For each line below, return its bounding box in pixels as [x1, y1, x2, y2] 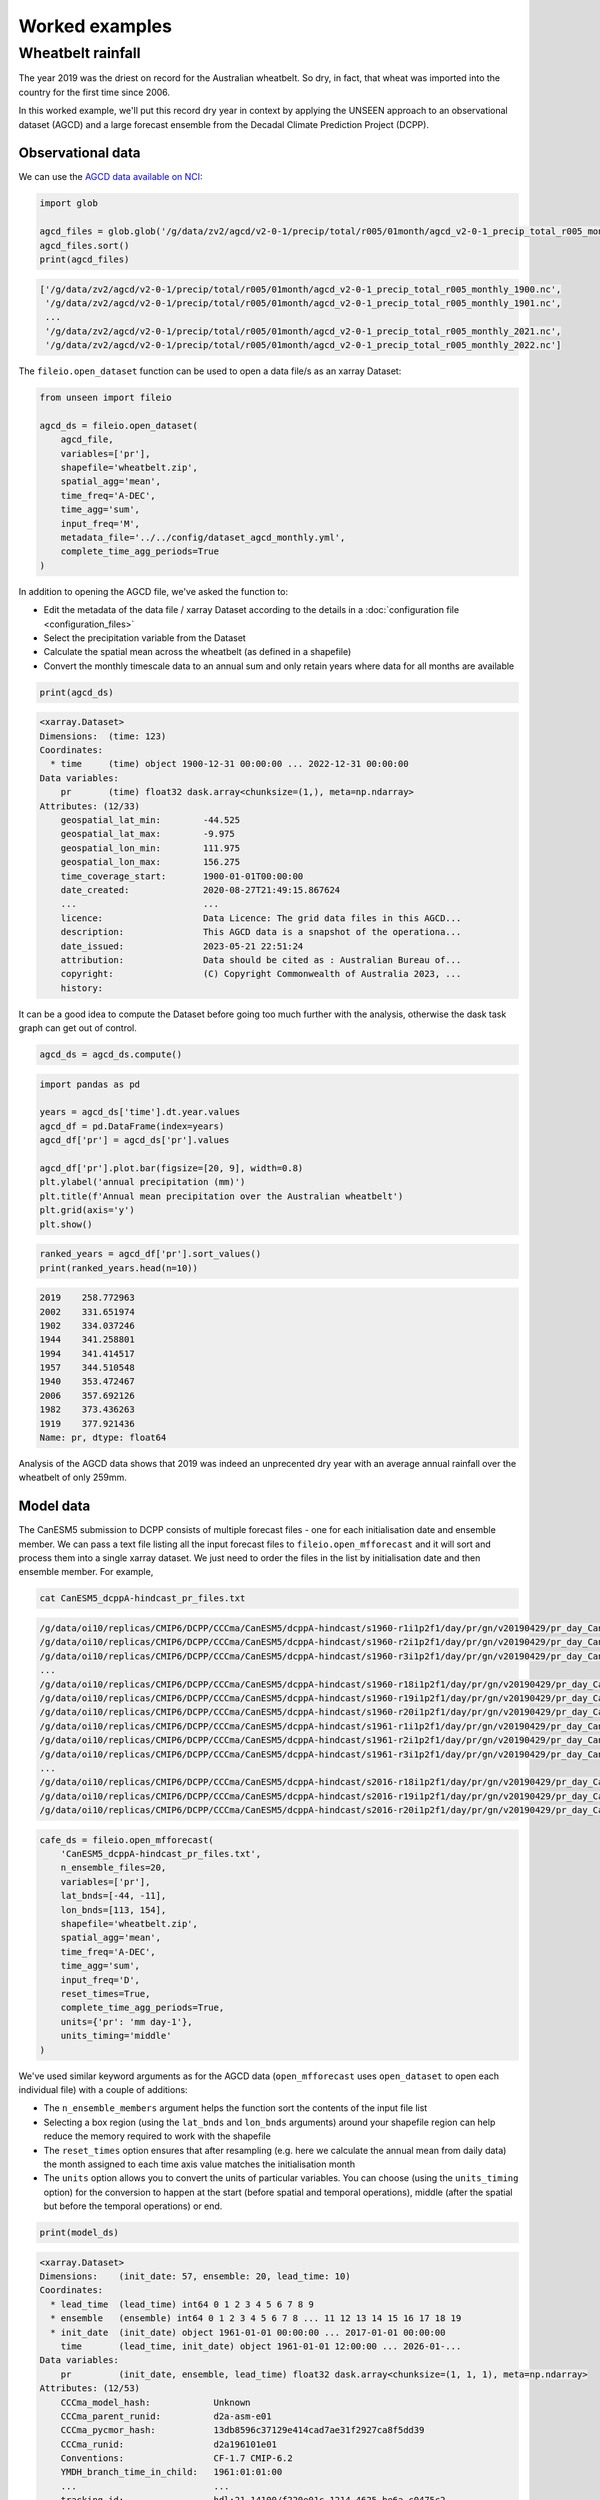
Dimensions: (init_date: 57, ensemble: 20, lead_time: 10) [39, 2271, 351, 2282]
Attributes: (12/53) [39, 2383, 140, 2394]
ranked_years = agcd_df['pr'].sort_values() [39, 1248, 262, 1260]
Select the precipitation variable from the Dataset [43, 631, 247, 644]
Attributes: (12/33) [39, 800, 140, 812]
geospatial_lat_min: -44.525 [60, 815, 240, 826]
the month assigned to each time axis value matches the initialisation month [43, 2158, 355, 2170]
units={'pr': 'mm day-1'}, [60, 2016, 194, 2027]
